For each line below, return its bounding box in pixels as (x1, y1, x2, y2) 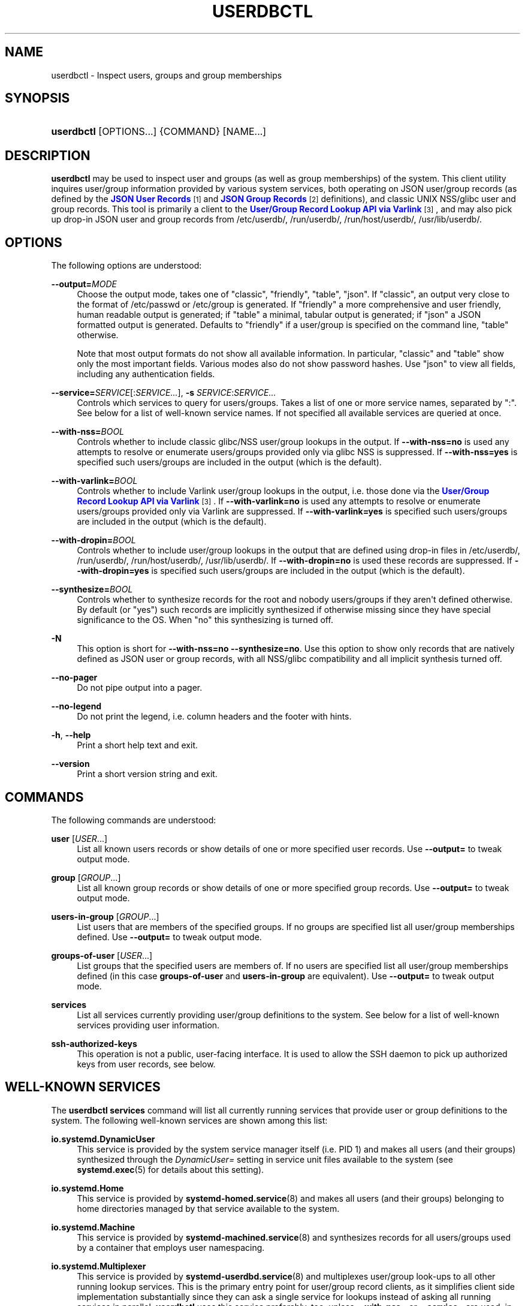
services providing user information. (77, 1019, 220, 1030)
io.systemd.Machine (51, 1221, 135, 1232)
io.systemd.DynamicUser (51, 1133, 155, 1144)
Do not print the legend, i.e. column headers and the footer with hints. (77, 711, 352, 722)
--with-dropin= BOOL (51, 535, 136, 546)
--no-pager (51, 672, 98, 683)
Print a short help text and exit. (77, 740, 198, 751)
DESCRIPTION (5, 148, 90, 163)
